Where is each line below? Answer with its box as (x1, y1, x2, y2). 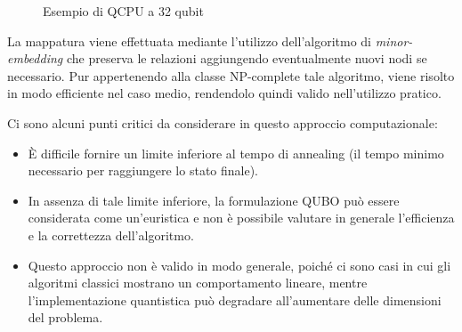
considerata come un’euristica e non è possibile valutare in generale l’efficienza (28, 208, 455, 227)
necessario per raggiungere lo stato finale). (28, 161, 259, 180)
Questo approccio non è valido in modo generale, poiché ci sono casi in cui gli (28, 255, 451, 274)
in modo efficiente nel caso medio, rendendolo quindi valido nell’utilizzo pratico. (7, 84, 442, 102)
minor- (375, 31, 413, 50)
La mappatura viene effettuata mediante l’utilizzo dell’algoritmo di (7, 31, 372, 50)
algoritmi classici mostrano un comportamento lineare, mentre (28, 273, 368, 292)
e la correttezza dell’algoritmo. (28, 225, 194, 244)
